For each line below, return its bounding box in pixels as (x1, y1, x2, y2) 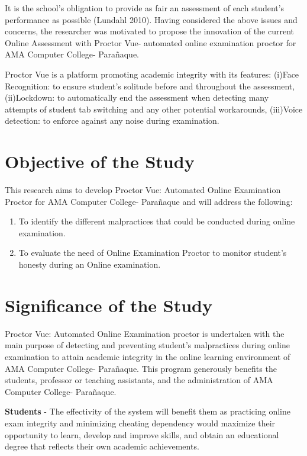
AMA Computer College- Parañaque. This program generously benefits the (5, 362, 277, 374)
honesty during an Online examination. (18, 258, 161, 271)
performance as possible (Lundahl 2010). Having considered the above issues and (5, 13, 298, 25)
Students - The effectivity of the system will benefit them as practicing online (5, 405, 290, 418)
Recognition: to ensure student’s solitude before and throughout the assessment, (5, 79, 295, 92)
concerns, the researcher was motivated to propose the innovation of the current (5, 25, 294, 37)
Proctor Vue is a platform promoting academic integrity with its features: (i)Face (5, 68, 299, 80)
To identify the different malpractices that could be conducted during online (18, 215, 295, 227)
